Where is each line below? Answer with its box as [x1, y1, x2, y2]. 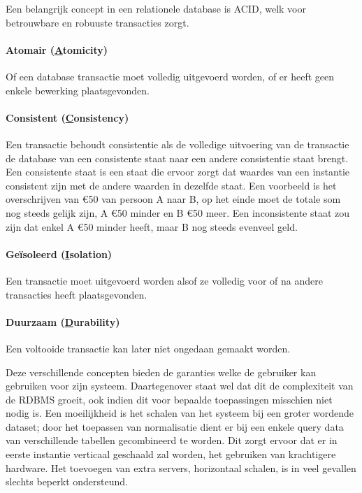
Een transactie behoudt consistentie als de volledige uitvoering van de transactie [6, 136, 349, 151]
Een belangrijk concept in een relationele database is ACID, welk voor [6, 1, 306, 15]
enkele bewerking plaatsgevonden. [6, 83, 150, 97]
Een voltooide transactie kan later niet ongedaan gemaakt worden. [6, 341, 291, 355]
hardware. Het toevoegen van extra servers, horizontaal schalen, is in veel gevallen [6, 460, 356, 475]
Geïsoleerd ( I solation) [6, 246, 113, 261]
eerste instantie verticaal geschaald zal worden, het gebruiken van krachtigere [6, 447, 336, 462]
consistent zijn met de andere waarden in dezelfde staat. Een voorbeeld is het [6, 178, 337, 192]
